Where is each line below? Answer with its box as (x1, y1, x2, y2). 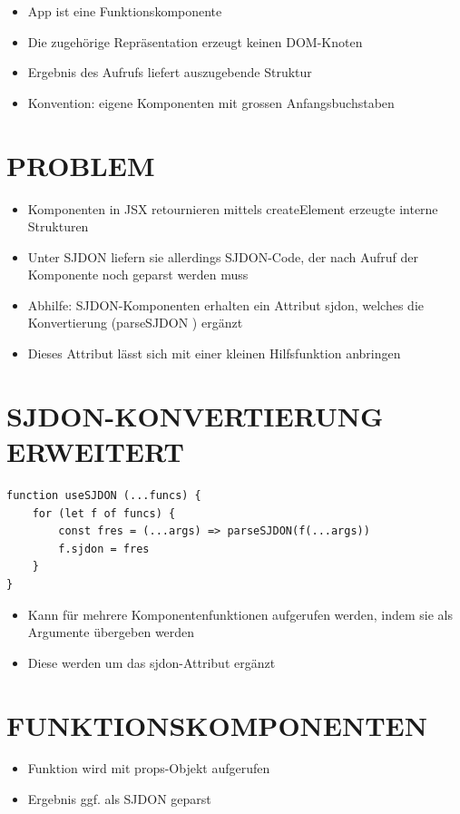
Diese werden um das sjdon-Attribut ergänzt (27, 652, 276, 672)
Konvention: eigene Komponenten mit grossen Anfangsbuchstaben (27, 93, 395, 112)
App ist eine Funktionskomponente (27, 2, 222, 20)
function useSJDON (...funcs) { (6, 488, 201, 502)
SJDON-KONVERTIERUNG (6, 397, 384, 434)
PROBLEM (6, 146, 155, 183)
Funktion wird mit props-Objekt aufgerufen (27, 759, 270, 778)
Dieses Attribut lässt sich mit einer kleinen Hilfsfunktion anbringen (27, 344, 401, 363)
